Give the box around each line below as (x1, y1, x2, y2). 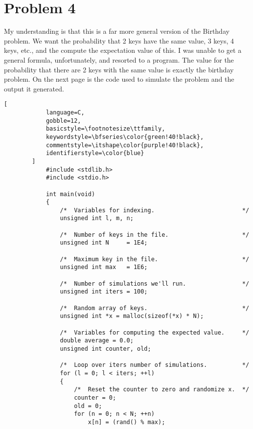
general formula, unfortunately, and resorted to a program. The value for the (4, 54, 234, 65)
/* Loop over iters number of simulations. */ (60, 361, 250, 369)
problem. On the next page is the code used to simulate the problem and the (4, 74, 234, 84)
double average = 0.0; (60, 337, 134, 344)
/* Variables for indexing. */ (60, 206, 250, 214)
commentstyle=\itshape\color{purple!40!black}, (46, 141, 204, 149)
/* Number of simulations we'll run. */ (60, 280, 250, 287)
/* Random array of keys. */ (60, 304, 250, 312)
